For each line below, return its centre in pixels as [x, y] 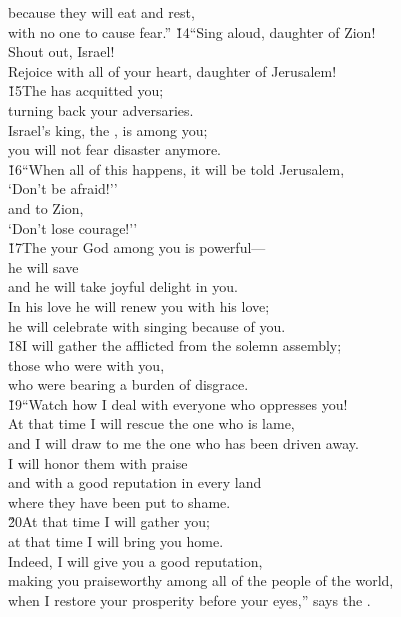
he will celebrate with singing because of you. [147, 325]
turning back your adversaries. [101, 109]
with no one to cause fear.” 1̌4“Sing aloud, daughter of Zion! [192, 31]
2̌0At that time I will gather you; [109, 521]
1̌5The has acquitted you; [86, 90]
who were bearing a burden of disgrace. [128, 384]
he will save [43, 266]
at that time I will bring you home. [116, 541]
